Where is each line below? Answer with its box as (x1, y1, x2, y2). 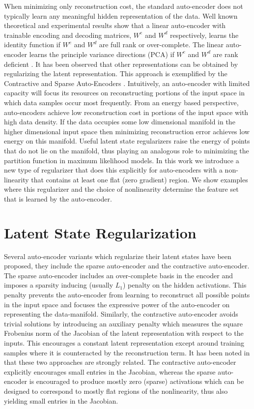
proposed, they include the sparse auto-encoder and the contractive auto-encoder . (4, 261, 250, 271)
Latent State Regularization (4, 222, 197, 242)
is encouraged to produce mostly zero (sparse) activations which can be (29, 376, 244, 386)
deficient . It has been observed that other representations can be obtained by (4, 58, 238, 69)
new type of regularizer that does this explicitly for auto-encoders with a (4, 165, 223, 175)
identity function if (4, 39, 60, 50)
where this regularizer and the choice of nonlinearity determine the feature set (4, 184, 239, 194)
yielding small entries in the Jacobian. (4, 395, 118, 406)
